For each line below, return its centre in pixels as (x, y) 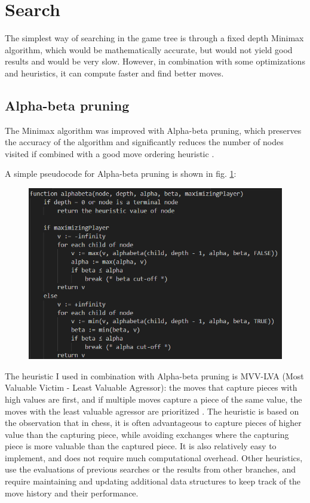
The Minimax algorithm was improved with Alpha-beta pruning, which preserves (153, 130)
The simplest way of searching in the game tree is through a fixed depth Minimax (154, 38)
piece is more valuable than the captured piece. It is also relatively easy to (141, 446)
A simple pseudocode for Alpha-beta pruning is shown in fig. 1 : (121, 174)
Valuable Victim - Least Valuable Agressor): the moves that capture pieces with (151, 387)
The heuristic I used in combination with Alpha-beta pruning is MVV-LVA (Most (154, 375)
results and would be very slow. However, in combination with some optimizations (155, 61)
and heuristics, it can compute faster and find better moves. (114, 73)
